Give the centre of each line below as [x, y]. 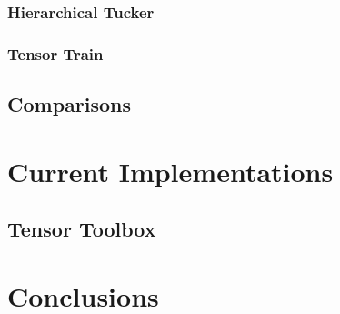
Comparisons [70, 104]
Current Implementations [170, 171]
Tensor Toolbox [82, 229]
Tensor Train [55, 53]
